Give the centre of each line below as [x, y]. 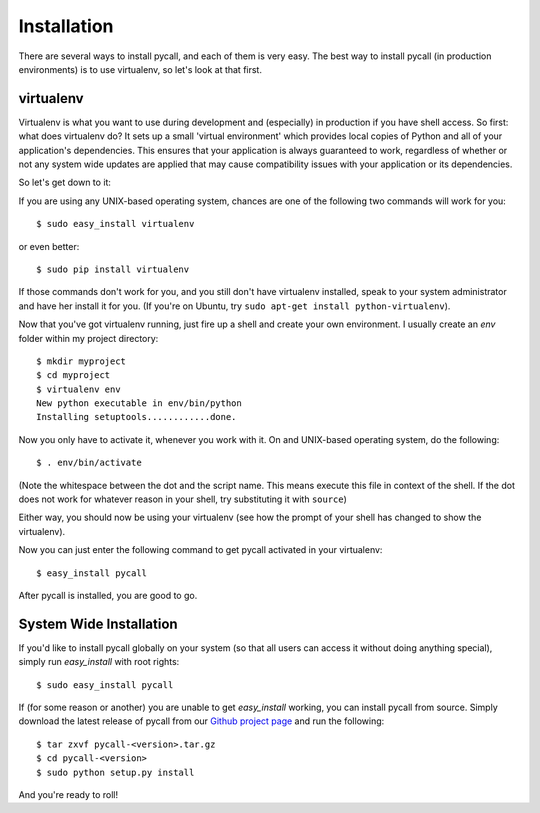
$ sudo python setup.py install [115, 772]
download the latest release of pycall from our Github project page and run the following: [201, 721]
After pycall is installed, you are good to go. [108, 595]
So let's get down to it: [65, 182]
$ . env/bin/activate [89, 463]
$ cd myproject [73, 375]
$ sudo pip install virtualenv [113, 269]
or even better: [49, 246]
